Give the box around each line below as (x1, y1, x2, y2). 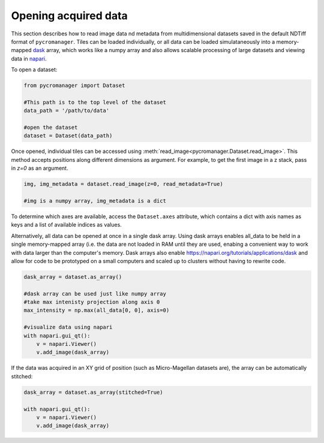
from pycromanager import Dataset (23, 82, 125, 89)
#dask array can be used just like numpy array (23, 290, 166, 297)
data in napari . (11, 55, 47, 62)
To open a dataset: (11, 66, 58, 73)
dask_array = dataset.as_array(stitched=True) (23, 388, 163, 396)
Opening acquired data (11, 9, 128, 22)
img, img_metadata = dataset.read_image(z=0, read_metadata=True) (23, 180, 223, 188)
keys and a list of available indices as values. (11, 221, 122, 228)
